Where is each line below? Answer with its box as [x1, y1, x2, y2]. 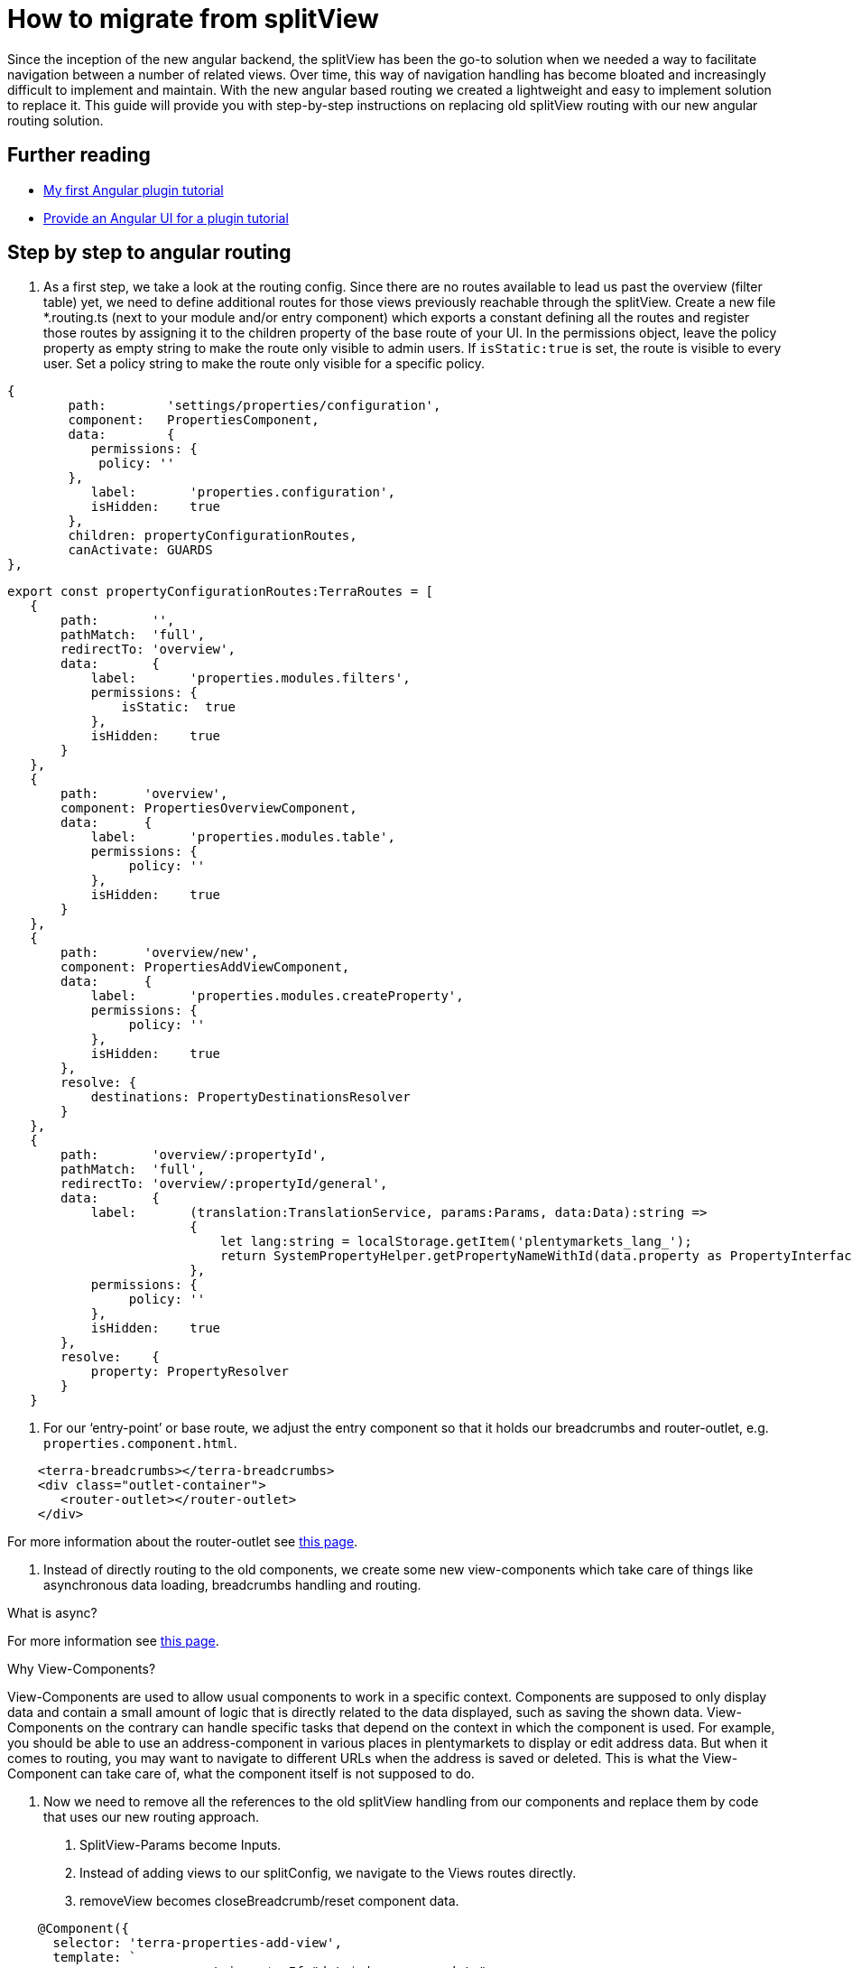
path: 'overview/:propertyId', [60, 1147, 328, 1163]
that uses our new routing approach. [43, 1809, 260, 1825]
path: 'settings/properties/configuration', [68, 398, 441, 413]
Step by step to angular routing [7, 241, 292, 265]
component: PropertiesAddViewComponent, [60, 960, 350, 975]
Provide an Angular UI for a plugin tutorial [43, 209, 289, 226]
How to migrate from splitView [7, 4, 379, 34]
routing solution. [7, 112, 104, 128]
